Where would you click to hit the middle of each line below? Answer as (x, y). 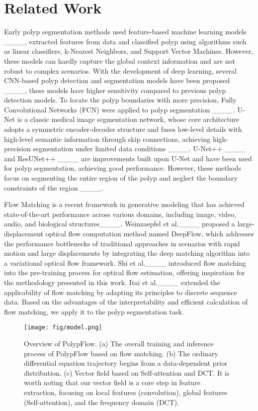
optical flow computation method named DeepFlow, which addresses (150, 233)
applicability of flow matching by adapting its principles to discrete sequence (121, 292)
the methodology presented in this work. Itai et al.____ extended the (112, 282)
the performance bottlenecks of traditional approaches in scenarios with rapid (122, 243)
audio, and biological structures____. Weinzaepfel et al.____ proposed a (120, 224)
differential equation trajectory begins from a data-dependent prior (126, 363)
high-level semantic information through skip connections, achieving (107, 139)
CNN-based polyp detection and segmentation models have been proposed (117, 80)
